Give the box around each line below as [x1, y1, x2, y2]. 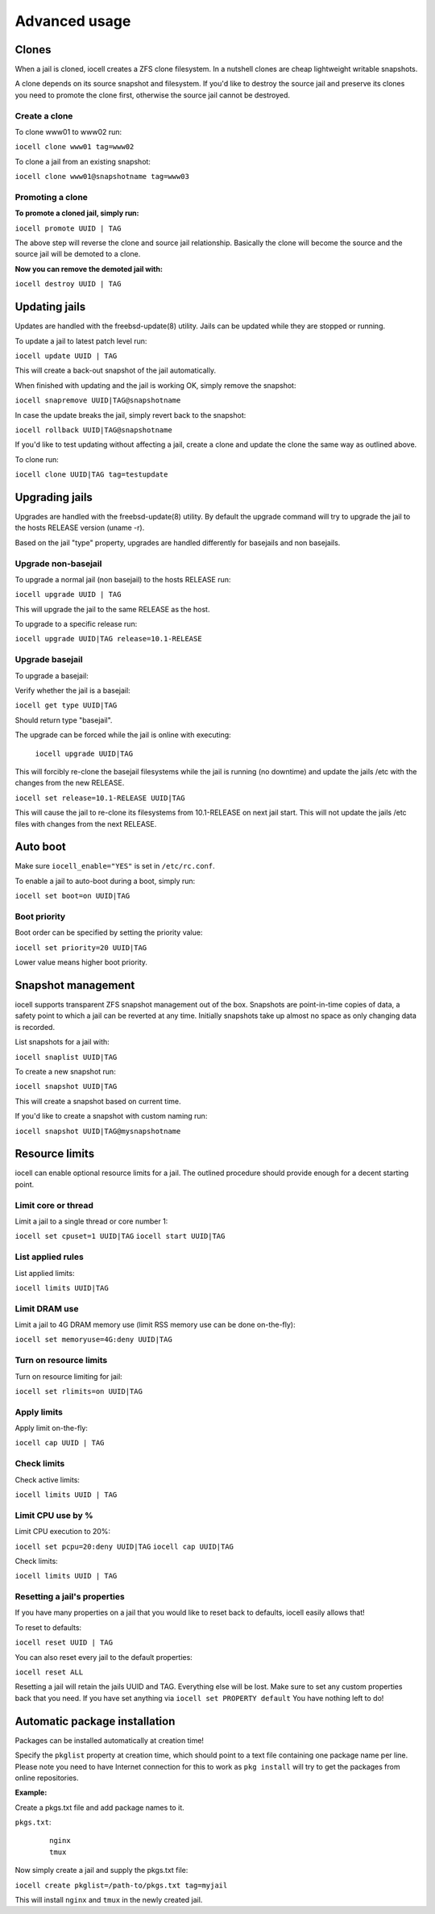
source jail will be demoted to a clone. [14, 249, 141, 259]
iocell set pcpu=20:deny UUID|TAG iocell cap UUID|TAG [14, 1541, 234, 1551]
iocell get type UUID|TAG [14, 701, 118, 710]
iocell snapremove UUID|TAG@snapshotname [14, 396, 181, 405]
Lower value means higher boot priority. [14, 957, 148, 967]
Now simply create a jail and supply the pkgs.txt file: [14, 1866, 188, 1875]
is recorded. [14, 1022, 56, 1032]
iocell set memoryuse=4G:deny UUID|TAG [14, 1335, 172, 1345]
